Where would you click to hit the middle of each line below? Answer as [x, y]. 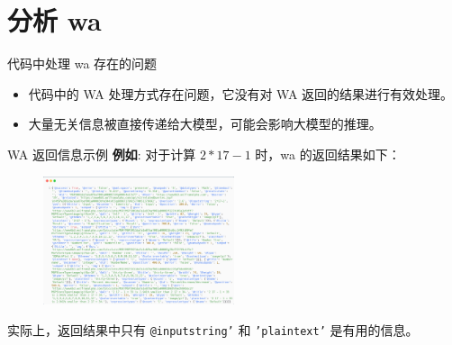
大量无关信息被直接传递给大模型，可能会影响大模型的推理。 [205, 124]
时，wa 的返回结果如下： [328, 154]
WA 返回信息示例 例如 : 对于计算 [102, 154]
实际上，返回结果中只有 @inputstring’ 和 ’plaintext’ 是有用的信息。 [213, 329]
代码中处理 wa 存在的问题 [82, 64]
